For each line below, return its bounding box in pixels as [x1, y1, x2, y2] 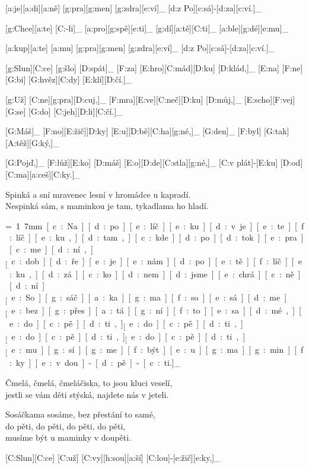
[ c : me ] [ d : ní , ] [9, 242, 93, 255]
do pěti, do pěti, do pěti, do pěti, [5, 419, 126, 432]
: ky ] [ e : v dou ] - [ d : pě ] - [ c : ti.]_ [9, 356, 181, 369]
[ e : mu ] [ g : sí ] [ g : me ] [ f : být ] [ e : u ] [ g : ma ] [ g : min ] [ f [5, 343, 304, 358]
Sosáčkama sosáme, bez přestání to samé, [5, 408, 155, 420]
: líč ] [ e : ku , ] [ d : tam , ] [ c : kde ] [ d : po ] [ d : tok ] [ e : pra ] [9, 231, 304, 244]
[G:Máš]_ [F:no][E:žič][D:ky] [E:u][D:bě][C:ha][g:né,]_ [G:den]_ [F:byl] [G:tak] [5, 125, 289, 137]
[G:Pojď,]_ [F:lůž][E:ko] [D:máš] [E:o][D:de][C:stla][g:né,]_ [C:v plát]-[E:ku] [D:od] [5, 156, 303, 169]
